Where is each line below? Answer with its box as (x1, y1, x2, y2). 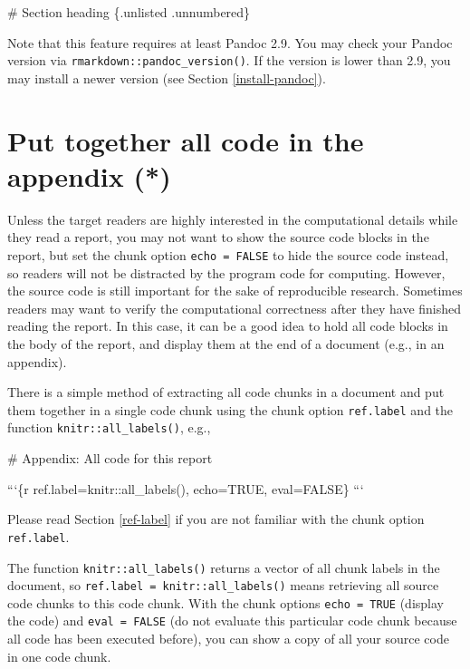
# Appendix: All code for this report (7, 449, 213, 468)
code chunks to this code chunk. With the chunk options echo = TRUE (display (7, 593, 444, 612)
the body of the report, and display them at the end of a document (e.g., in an (7, 334, 445, 353)
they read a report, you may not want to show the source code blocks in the (7, 228, 429, 247)
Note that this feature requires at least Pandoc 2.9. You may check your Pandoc (7, 33, 453, 52)
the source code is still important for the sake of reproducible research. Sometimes (7, 281, 463, 300)
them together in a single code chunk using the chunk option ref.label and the (7, 400, 454, 419)
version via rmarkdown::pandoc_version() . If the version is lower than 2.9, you (7, 51, 451, 70)
